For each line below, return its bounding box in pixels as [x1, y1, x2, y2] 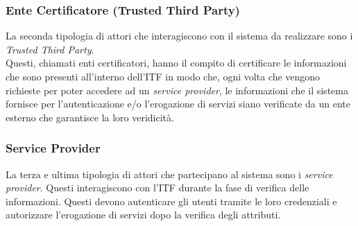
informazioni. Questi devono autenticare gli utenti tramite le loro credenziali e [6, 193, 337, 208]
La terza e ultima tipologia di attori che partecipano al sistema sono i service [6, 166, 333, 181]
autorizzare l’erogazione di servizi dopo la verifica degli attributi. [6, 207, 281, 222]
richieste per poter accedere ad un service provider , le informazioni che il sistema [6, 82, 348, 97]
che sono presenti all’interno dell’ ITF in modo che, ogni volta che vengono [6, 69, 321, 83]
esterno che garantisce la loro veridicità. [6, 110, 174, 124]
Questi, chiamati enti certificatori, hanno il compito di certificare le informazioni [6, 55, 347, 70]
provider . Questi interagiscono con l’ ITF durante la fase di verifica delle [6, 180, 309, 195]
